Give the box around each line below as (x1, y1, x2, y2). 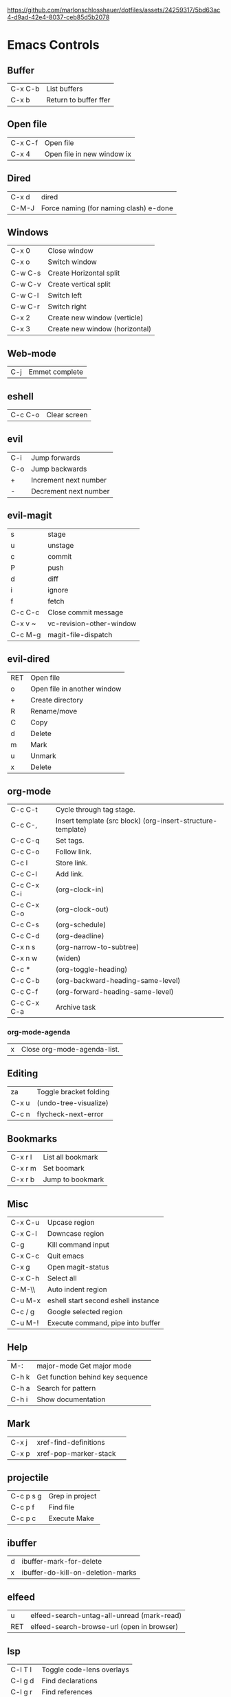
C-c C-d (10, 931, 40, 941)
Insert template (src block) (55, 816, 142, 825)
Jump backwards (30, 464, 87, 474)
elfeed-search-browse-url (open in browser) (30, 1622, 179, 1632)
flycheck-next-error (36, 1109, 104, 1119)
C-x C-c (10, 1251, 40, 1261)
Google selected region (47, 1307, 123, 1317)
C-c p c (10, 1513, 36, 1523)
